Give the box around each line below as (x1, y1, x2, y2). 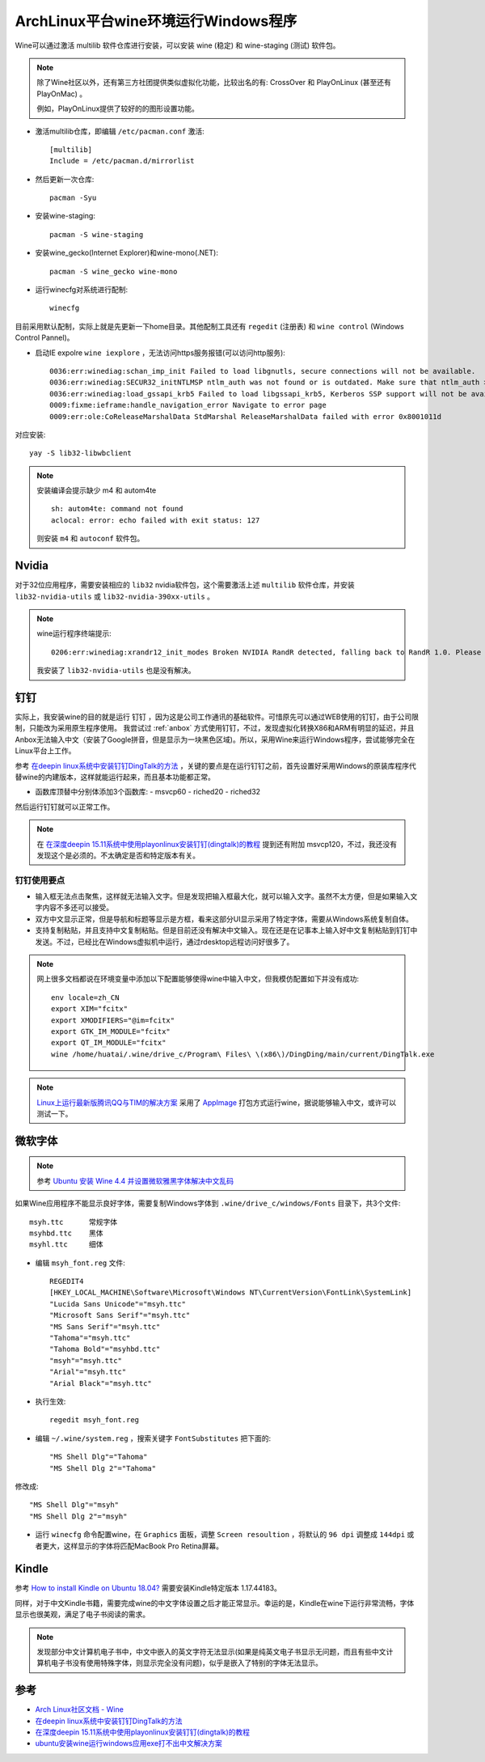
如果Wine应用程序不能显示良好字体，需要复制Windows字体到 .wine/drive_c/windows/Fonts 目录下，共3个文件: (15, 1198, 401, 1209)
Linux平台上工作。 (15, 746, 76, 756)
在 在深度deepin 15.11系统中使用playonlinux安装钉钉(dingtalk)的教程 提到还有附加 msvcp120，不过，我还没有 (36, 839, 398, 849)
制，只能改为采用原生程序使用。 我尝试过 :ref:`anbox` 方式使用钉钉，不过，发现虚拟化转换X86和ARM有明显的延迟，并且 (15, 723, 415, 733)
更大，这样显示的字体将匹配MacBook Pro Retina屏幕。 (41, 1541, 224, 1551)
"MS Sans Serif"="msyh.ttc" (49, 1322, 161, 1331)
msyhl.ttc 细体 (29, 1240, 104, 1249)
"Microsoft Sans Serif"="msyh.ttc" (49, 1311, 191, 1320)
